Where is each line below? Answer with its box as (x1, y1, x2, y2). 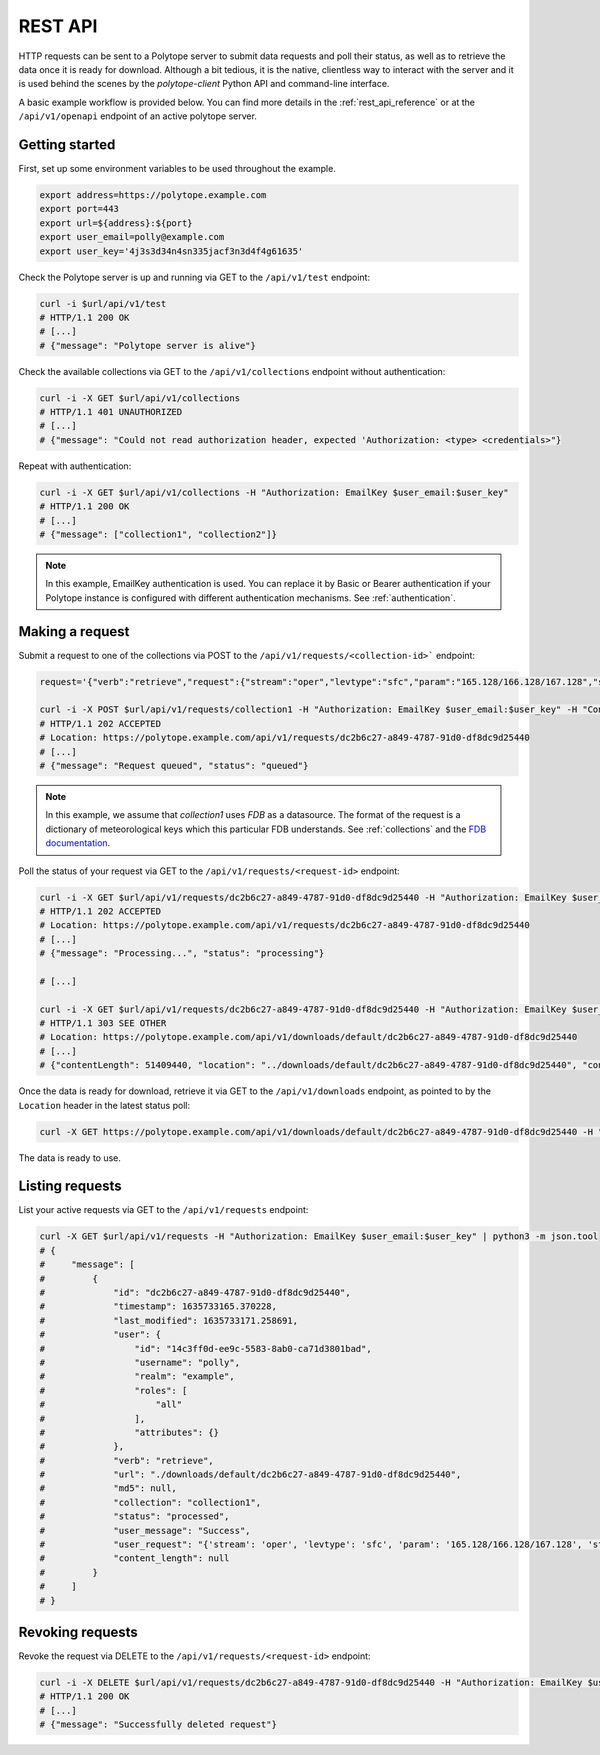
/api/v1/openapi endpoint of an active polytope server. (18, 110, 257, 122)
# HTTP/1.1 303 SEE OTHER (39, 1018, 167, 1029)
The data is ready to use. (18, 1151, 122, 1164)
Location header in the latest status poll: (18, 1099, 190, 1111)
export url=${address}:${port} (39, 217, 194, 229)
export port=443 (39, 203, 120, 215)
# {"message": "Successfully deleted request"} (39, 1719, 277, 1730)
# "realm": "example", (39, 1371, 235, 1382)
